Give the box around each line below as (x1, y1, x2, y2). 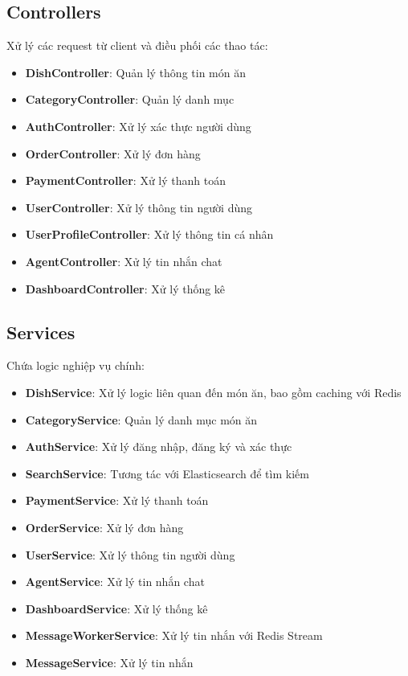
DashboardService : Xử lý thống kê (25, 600, 208, 617)
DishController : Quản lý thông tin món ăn (25, 64, 246, 80)
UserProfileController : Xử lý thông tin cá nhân (25, 226, 274, 243)
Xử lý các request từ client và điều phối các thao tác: (6, 37, 268, 54)
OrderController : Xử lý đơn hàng (25, 145, 201, 162)
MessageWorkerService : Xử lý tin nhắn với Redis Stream (25, 627, 323, 644)
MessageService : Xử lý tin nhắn (25, 653, 194, 670)
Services (6, 319, 75, 344)
